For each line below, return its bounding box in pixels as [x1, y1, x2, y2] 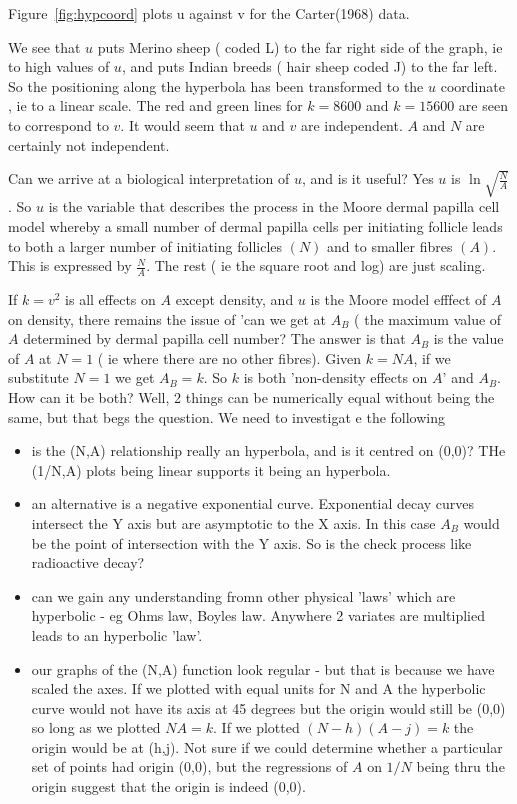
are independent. [300, 114, 403, 135]
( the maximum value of [354, 308, 502, 329]
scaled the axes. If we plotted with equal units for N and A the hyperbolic [31, 678, 486, 699]
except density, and [175, 289, 294, 310]
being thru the [416, 756, 505, 777]
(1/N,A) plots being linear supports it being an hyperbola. [31, 459, 391, 480]
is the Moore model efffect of [310, 289, 487, 310]
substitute [8, 367, 69, 388]
